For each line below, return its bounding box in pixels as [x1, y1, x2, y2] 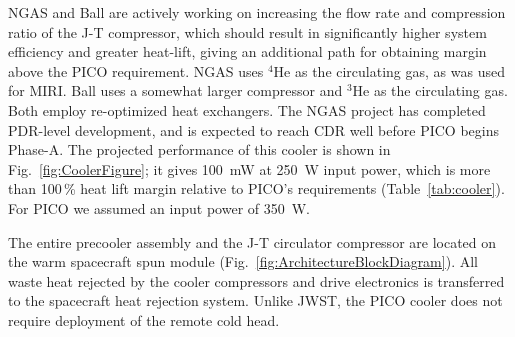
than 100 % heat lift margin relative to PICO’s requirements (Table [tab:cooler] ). [8, 178, 505, 199]
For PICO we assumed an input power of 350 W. [8, 197, 311, 218]
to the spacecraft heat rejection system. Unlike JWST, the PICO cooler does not [8, 290, 503, 311]
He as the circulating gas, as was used [273, 60, 505, 81]
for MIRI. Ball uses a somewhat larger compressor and [8, 80, 343, 101]
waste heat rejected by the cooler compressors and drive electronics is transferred [8, 270, 505, 291]
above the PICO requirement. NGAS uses [8, 60, 264, 81]
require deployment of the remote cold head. [8, 309, 280, 330]
